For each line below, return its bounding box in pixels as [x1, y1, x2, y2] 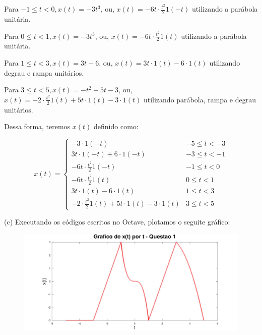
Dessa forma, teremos [4, 121, 71, 132]
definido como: [94, 121, 139, 132]
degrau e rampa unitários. [4, 67, 84, 78]
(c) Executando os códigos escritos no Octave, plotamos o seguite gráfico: [4, 216, 230, 227]
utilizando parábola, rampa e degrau [143, 94, 256, 104]
